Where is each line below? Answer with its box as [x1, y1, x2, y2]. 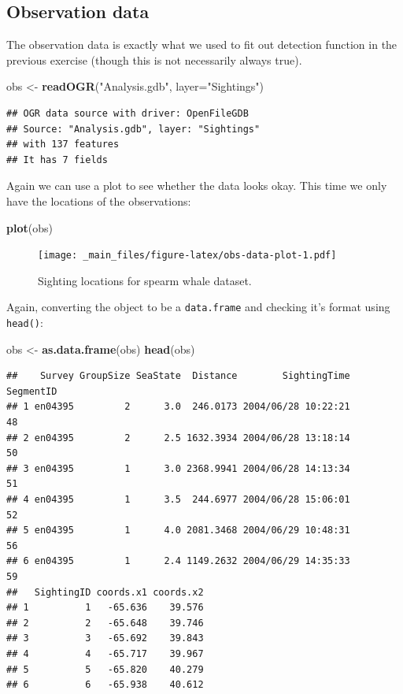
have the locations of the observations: [6, 192, 191, 209]
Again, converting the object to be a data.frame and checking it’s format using [6, 299, 390, 315]
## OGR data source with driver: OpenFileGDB [6, 107, 249, 119]
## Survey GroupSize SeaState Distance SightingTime [6, 370, 350, 382]
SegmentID [6, 385, 57, 397]
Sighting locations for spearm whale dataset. [38, 272, 252, 288]
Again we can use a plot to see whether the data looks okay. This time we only [6, 177, 387, 194]
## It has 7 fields [6, 154, 108, 165]
